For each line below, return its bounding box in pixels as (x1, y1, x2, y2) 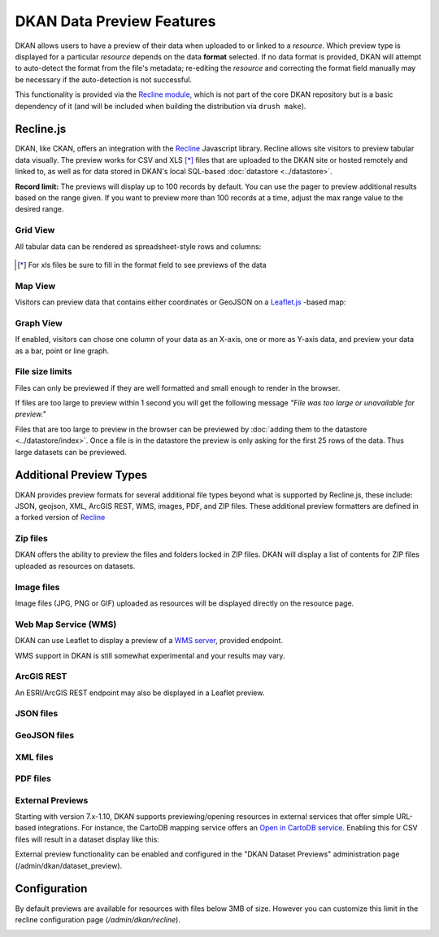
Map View (15, 280, 56, 291)
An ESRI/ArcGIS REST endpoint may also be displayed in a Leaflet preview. (15, 688, 265, 698)
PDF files (15, 773, 52, 785)
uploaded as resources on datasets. (15, 561, 136, 571)
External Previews (15, 795, 89, 806)
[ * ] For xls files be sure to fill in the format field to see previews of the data (17, 260, 267, 269)
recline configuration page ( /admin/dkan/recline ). (15, 914, 180, 924)
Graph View (15, 317, 63, 329)
